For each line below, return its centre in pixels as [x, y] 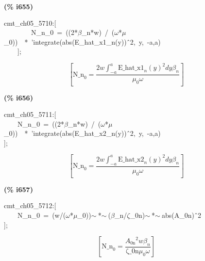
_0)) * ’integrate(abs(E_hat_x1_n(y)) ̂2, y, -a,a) [82, 41]
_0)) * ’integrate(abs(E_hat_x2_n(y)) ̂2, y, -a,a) [82, 133]
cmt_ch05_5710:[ [30, 23]
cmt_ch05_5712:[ [30, 205]
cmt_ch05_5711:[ [30, 114]
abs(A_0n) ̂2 [181, 215]
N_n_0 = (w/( [42, 215]
